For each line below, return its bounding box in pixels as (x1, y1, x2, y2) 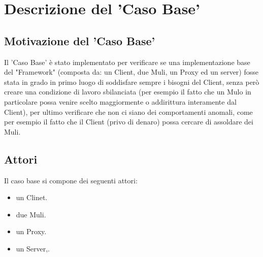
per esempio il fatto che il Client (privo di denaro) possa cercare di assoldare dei (4, 116, 253, 127)
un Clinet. (16, 192, 48, 203)
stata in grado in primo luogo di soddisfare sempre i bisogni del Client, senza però (4, 76, 259, 87)
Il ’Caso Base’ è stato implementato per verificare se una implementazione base (4, 56, 250, 67)
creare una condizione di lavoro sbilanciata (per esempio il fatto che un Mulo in (4, 86, 251, 97)
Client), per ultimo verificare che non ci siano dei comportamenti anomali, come (4, 106, 253, 117)
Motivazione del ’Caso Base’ (4, 33, 155, 48)
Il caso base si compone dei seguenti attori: (4, 175, 138, 185)
